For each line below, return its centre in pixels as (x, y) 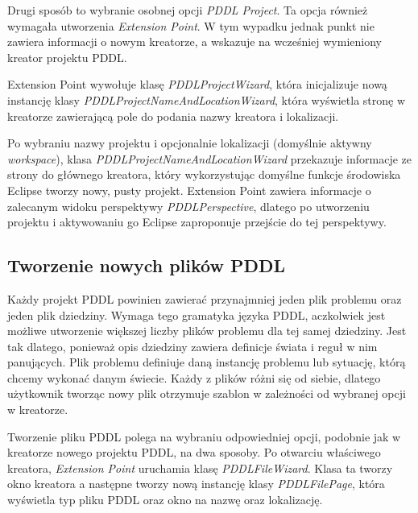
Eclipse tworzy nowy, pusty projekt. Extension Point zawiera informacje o (189, 190)
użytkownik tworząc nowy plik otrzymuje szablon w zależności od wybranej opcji (207, 393)
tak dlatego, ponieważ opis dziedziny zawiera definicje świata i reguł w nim (192, 346)
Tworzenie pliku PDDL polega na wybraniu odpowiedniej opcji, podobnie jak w (204, 436)
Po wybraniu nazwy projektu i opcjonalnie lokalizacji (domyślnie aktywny (190, 143)
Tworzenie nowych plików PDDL (147, 265)
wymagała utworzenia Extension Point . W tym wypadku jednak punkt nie (191, 25)
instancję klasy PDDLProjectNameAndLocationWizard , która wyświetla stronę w (207, 99)
